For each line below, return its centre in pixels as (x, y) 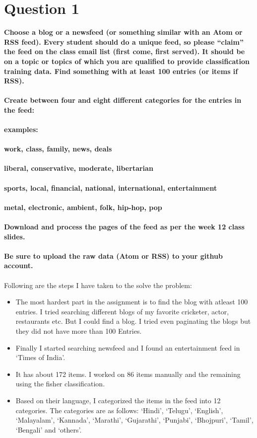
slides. (15, 236)
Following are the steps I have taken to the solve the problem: (98, 285)
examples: (21, 129)
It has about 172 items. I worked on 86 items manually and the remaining (128, 374)
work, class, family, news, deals (58, 149)
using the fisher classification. (60, 384)
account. (19, 265)
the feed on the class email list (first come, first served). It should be (125, 51)
